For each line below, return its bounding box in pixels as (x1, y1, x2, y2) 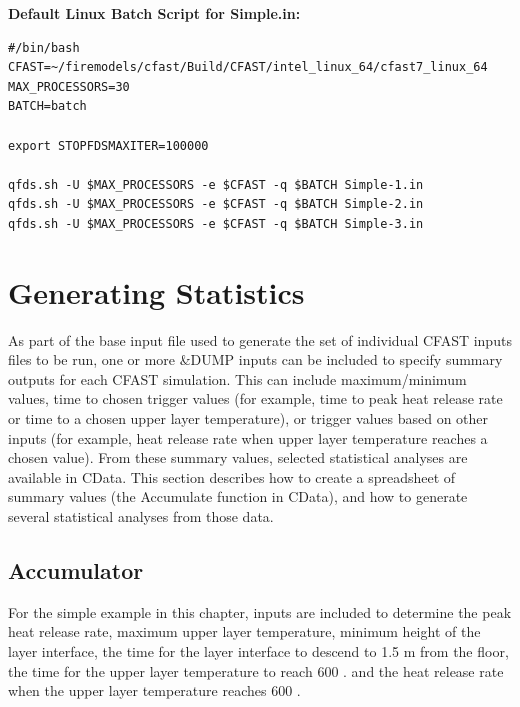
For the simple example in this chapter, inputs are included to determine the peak (8, 601, 512, 622)
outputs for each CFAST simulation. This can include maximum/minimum (8, 368, 467, 389)
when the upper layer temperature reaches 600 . (8, 680, 301, 701)
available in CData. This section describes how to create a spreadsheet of (8, 466, 456, 487)
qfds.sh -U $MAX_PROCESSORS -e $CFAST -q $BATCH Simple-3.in (8, 216, 424, 231)
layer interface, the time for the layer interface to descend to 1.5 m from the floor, (8, 640, 509, 661)
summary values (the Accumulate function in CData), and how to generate (8, 486, 468, 507)
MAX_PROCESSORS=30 (8, 79, 130, 94)
